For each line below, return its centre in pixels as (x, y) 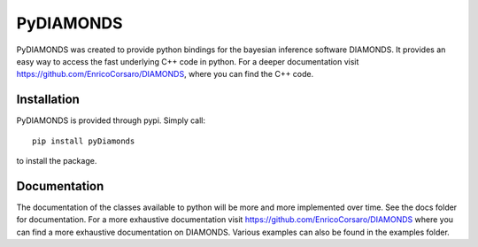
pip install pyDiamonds (84, 141)
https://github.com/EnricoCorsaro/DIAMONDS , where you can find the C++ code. (165, 74)
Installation (48, 100)
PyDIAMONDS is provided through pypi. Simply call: (111, 120)
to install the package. (57, 161)
